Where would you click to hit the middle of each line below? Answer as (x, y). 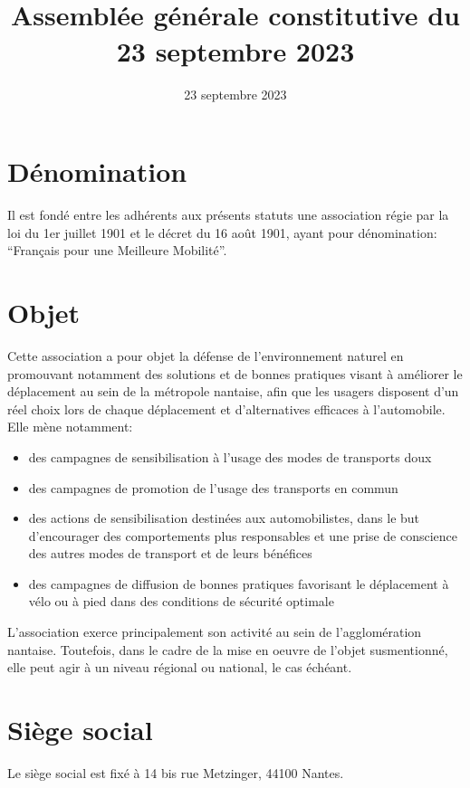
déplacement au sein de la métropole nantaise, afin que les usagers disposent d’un (233, 391)
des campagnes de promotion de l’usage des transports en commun (213, 487)
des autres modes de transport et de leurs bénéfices (170, 553)
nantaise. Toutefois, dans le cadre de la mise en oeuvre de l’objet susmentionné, (228, 649)
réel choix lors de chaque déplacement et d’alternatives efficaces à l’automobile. (226, 408)
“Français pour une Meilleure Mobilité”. (117, 250)
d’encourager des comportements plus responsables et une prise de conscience (243, 535)
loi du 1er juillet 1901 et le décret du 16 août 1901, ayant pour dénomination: (222, 232)
